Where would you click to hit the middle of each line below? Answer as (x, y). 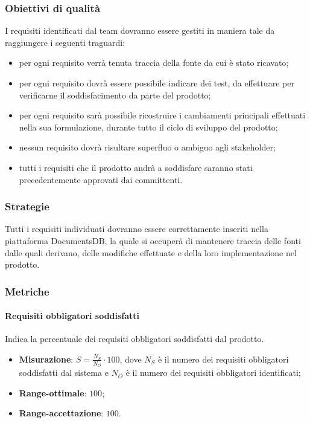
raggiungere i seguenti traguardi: (65, 42)
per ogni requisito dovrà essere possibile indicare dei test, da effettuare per (157, 83)
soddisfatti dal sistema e (64, 373)
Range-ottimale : (53, 392)
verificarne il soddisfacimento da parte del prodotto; (115, 95)
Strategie (27, 206)
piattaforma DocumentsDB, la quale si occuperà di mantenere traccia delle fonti (153, 240)
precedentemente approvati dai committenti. (101, 179)
